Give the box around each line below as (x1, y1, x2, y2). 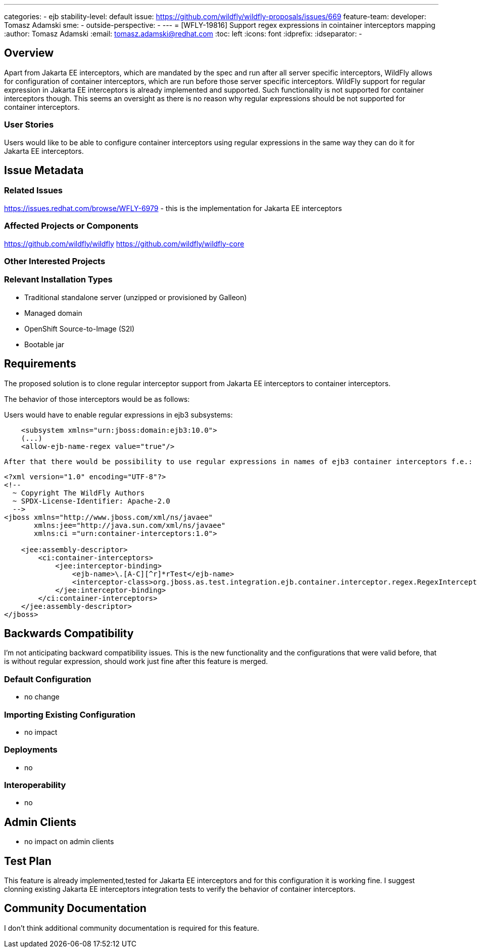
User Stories (4, 119, 54, 130)
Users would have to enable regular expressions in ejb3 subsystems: (4, 410, 233, 419)
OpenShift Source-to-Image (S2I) (24, 324, 135, 333)
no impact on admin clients (24, 837, 114, 846)
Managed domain (24, 308, 82, 317)
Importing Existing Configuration (4, 709, 136, 720)
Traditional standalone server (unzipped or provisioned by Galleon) (24, 293, 247, 302)
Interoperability (4, 780, 66, 790)
